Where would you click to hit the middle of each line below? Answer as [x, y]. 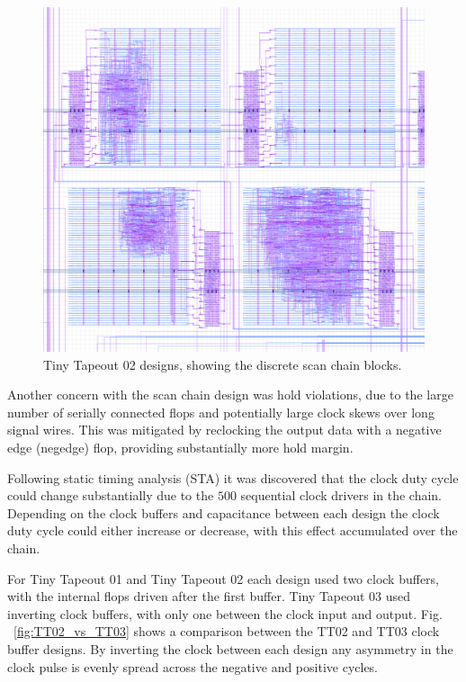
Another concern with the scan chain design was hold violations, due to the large [230, 395]
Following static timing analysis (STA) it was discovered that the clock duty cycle [233, 477]
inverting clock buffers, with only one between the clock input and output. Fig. [225, 613]
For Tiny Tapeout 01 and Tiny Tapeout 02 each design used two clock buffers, [223, 578]
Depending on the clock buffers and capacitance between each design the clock [224, 512]
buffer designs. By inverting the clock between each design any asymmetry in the [230, 648]
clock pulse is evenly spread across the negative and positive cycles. [193, 666]
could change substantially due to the [111, 495]
